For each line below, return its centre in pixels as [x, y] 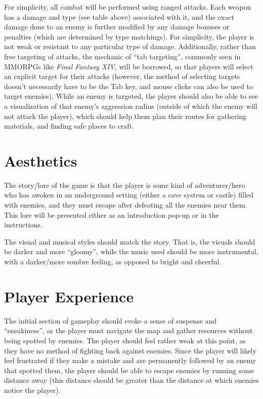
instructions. [23, 225]
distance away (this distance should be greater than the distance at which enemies [131, 380]
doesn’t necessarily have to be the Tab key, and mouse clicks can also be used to [129, 86]
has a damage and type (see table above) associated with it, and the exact [119, 16]
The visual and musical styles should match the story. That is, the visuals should [130, 241]
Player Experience [69, 296]
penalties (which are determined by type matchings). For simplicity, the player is [129, 36]
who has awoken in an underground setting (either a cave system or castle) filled [129, 195]
